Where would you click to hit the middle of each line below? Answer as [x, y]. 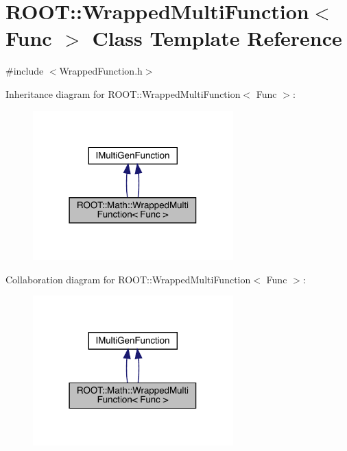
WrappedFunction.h [101, 71]
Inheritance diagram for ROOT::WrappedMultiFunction [123, 93]
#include [25, 71]
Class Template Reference [217, 38]
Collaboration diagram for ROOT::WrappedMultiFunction [128, 279]
